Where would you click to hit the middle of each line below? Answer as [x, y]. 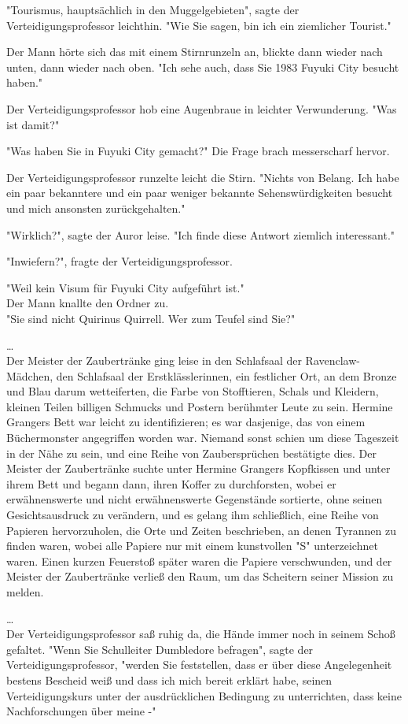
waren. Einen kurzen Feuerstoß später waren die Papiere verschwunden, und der [199, 561]
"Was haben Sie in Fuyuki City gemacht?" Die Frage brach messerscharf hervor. [198, 151]
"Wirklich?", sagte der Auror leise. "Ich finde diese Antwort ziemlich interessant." [201, 234]
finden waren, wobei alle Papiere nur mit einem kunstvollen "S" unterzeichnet [192, 546]
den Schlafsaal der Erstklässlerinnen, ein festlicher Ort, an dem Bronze [226, 375]
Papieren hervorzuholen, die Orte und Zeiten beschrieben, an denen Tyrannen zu [201, 530]
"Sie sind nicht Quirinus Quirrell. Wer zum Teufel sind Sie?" [151, 318]
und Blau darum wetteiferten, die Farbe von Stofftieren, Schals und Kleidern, [193, 391]
